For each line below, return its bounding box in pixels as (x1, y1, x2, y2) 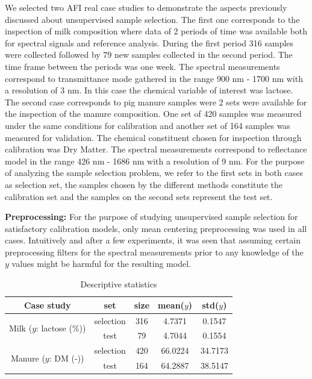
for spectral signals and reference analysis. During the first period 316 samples (5, 36, 294, 49)
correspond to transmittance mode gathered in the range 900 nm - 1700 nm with (5, 72, 303, 84)
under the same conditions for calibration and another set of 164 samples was (5, 119, 290, 131)
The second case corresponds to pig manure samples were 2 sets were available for (5, 95, 307, 108)
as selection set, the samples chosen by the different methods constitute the (5, 178, 283, 190)
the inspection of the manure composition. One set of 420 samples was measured (5, 107, 302, 120)
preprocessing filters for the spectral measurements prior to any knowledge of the (5, 245, 304, 258)
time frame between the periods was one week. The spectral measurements (5, 60, 280, 72)
